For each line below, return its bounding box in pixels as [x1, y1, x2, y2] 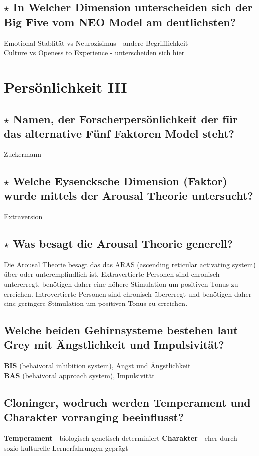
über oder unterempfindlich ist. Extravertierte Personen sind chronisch [4, 269, 220, 279]
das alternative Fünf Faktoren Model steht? [4, 125, 235, 141]
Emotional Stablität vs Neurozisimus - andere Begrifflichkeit [4, 37, 188, 48]
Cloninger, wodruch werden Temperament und [4, 394, 251, 410]
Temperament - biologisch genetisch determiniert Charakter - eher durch [4, 433, 237, 443]
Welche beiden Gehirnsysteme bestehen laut [4, 322, 238, 338]
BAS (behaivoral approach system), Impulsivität [4, 370, 155, 380]
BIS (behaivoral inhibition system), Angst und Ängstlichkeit [4, 360, 191, 371]
